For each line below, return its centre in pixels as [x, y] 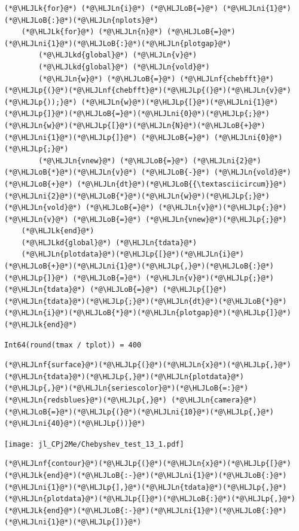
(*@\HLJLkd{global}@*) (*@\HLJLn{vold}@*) [124, 67]
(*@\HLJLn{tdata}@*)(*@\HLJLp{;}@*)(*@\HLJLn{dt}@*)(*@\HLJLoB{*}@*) [146, 301]
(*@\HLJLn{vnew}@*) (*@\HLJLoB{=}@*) [113, 161]
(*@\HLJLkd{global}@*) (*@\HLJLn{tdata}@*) [109, 242]
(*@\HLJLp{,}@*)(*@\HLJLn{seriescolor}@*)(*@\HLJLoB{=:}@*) [126, 388]
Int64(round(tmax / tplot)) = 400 [73, 345]
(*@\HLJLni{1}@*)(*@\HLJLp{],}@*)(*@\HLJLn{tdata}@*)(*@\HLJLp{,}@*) [146, 487]
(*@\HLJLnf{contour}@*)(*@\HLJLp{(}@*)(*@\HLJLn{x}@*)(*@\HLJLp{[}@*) [148, 464]
